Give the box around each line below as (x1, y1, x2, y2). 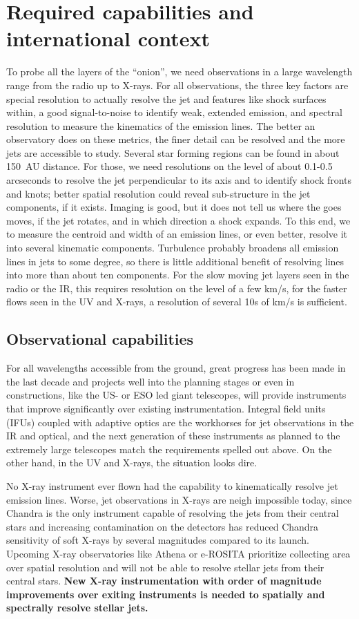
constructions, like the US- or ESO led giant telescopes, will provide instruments (6, 388, 347, 402)
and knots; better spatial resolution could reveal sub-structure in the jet (6, 186, 311, 200)
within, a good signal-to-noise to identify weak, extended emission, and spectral (6, 105, 342, 120)
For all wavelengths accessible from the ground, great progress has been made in (6, 361, 346, 375)
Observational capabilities (6, 328, 194, 350)
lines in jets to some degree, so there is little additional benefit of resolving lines (6, 254, 345, 268)
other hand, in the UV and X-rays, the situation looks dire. (6, 455, 258, 470)
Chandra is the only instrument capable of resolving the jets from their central (6, 506, 339, 520)
